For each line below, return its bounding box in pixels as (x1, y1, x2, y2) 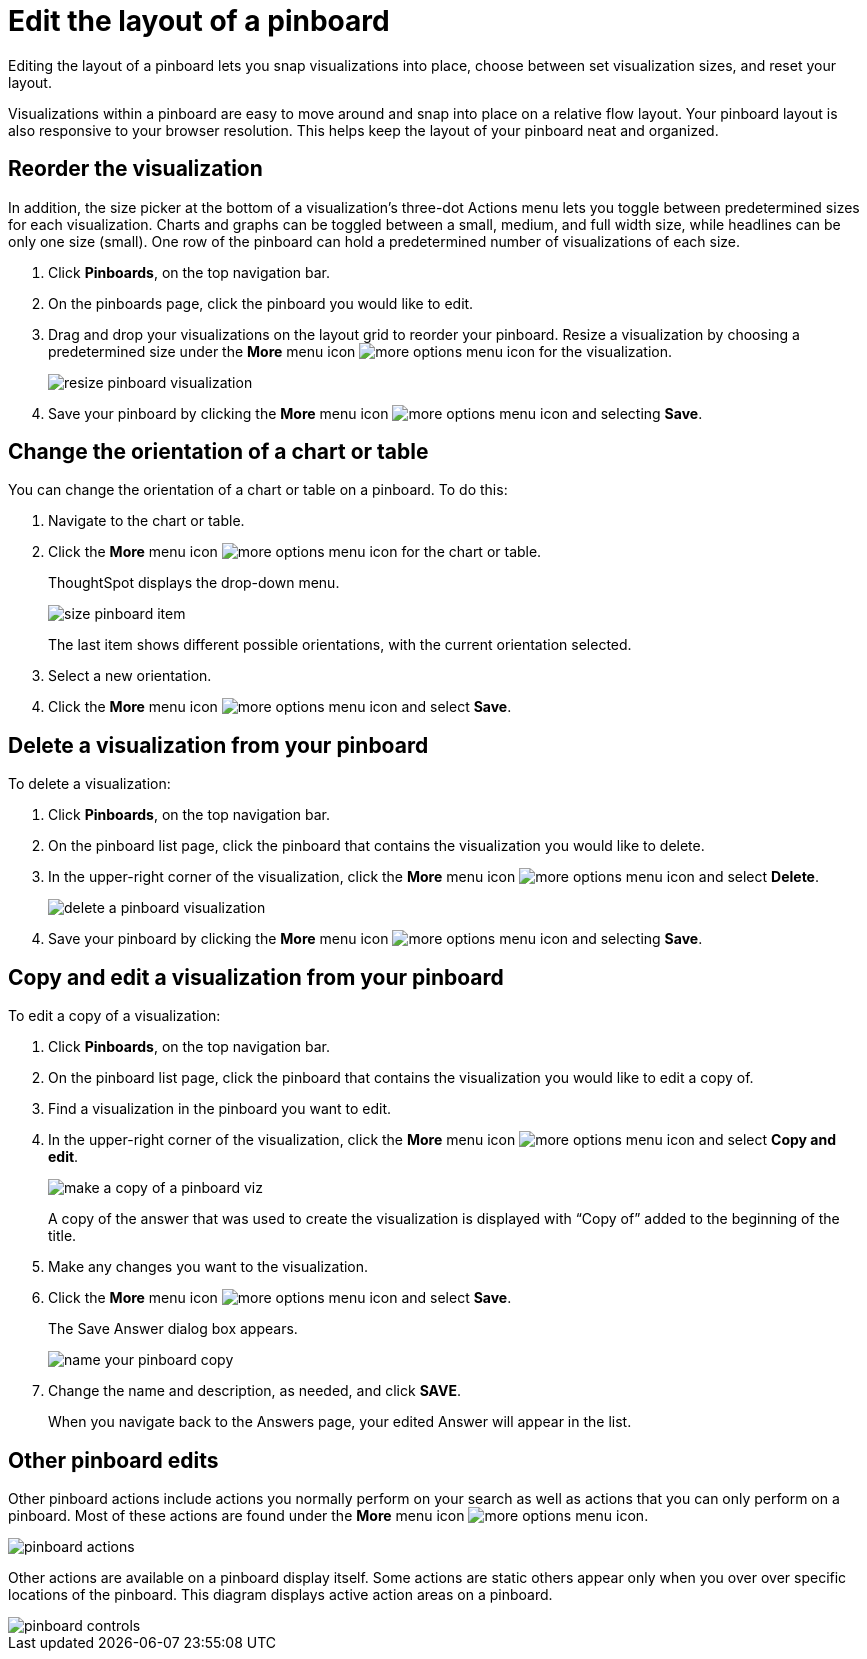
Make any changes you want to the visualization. (48, 1258, 369, 1276)
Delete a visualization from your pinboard (8, 732, 429, 758)
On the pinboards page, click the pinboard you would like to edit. (48, 294, 474, 312)
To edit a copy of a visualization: (8, 1007, 221, 1025)
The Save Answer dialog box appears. (48, 1320, 298, 1338)
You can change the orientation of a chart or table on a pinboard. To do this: (8, 481, 508, 499)
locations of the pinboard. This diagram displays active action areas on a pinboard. (8, 1585, 553, 1603)
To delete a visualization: (8, 775, 171, 793)
